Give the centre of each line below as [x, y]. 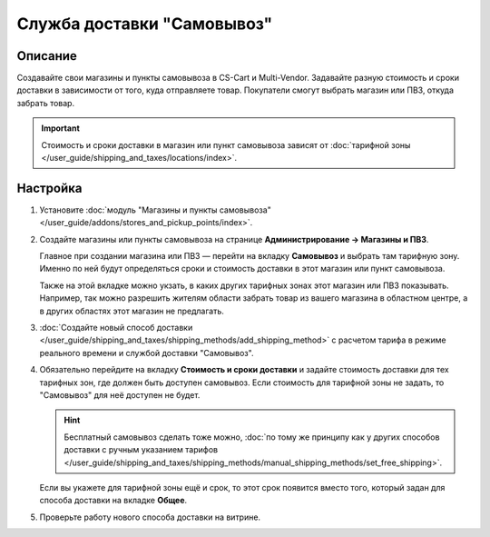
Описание [47, 56]
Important [61, 128]
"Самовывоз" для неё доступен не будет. [120, 395]
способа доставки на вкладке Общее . [113, 501]
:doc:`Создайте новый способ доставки [116, 328]
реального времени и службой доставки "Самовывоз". [147, 353]
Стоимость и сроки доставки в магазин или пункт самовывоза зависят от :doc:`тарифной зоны [226, 144]
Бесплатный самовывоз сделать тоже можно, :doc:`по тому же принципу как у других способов [252, 437]
